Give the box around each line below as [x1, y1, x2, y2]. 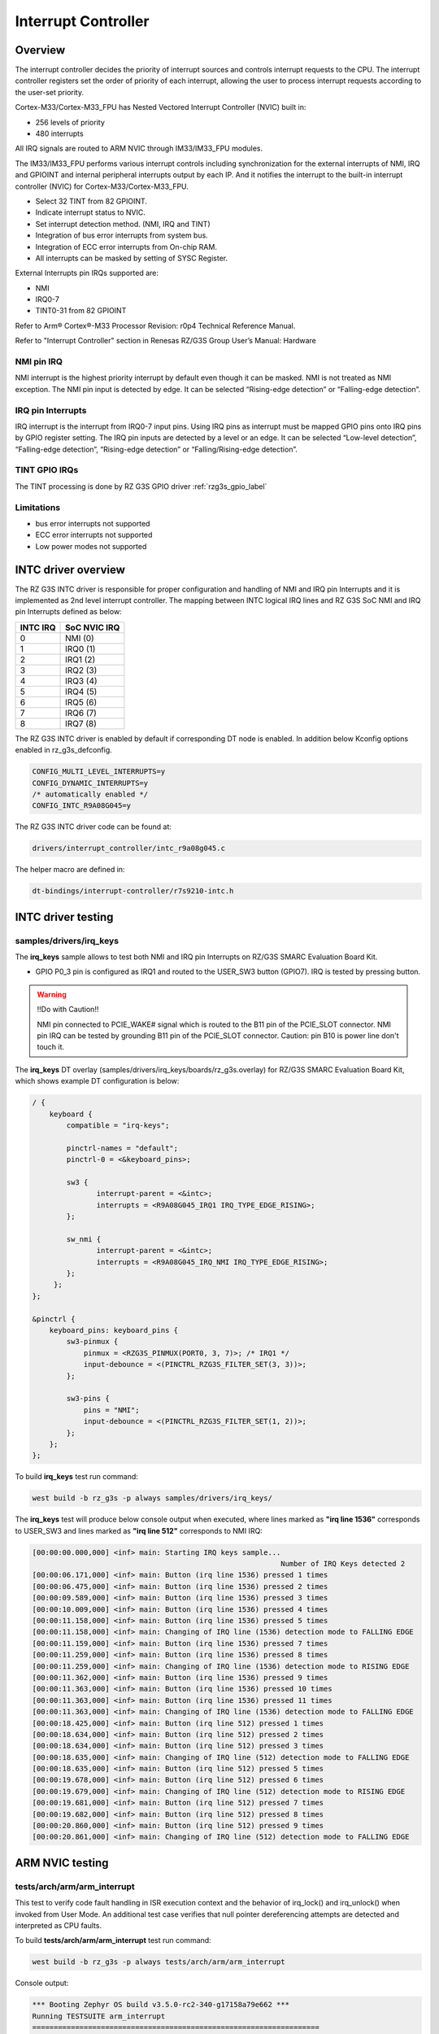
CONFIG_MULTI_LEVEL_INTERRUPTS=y [32, 767, 166, 776]
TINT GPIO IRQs [15, 465, 79, 476]
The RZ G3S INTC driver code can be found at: [15, 822, 172, 831]
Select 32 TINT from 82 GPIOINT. [35, 196, 148, 206]
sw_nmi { [66, 1234, 102, 1244]
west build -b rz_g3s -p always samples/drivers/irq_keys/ [32, 1494, 272, 1503]
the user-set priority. [15, 87, 85, 97]
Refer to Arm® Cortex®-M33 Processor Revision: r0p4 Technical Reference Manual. [15, 321, 296, 330]
